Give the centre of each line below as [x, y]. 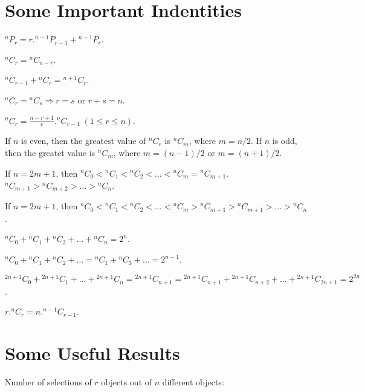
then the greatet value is [50, 152]
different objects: [193, 381]
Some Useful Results [92, 352]
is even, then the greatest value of [84, 141]
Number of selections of [48, 381]
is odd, [285, 141]
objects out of [127, 381]
